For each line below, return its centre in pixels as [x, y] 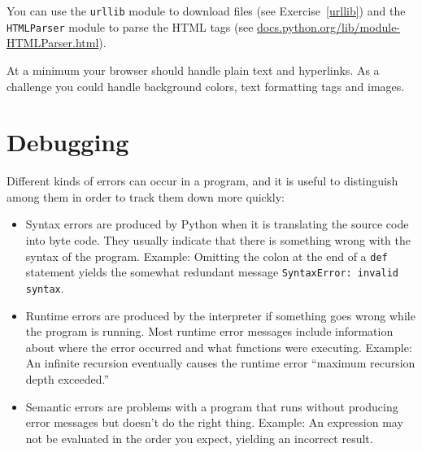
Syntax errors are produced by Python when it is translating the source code [217, 224]
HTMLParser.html [53, 43]
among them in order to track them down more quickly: [146, 196]
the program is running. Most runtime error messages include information [209, 331]
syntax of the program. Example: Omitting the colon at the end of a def [207, 256]
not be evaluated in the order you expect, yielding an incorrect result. [199, 438]
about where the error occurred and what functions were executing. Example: [219, 347]
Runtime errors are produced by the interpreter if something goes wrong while [220, 315]
